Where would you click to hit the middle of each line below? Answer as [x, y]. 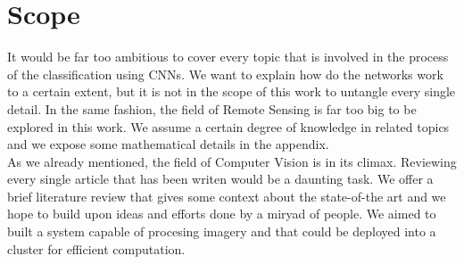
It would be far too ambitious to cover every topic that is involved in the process [228, 57]
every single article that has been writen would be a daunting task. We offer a [220, 179]
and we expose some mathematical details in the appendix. [168, 144]
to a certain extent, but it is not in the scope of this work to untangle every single [232, 91]
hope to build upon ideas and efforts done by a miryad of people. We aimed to [222, 214]
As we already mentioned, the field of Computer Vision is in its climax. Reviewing [232, 161]
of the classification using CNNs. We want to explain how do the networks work [225, 74]
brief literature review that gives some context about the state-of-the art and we [227, 196]
